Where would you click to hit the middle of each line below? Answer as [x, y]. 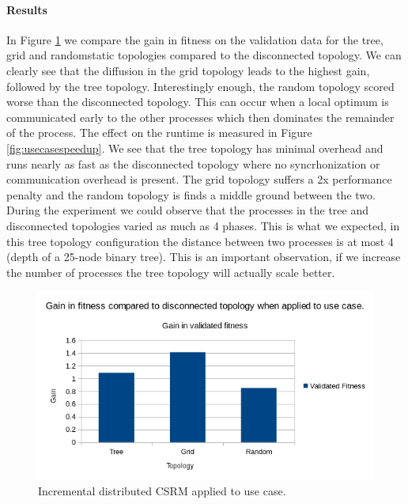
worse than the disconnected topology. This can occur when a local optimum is [198, 102]
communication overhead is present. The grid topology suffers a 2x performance [199, 179]
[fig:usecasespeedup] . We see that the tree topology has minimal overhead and [195, 148]
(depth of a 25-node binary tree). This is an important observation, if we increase [204, 257]
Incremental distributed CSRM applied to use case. [162, 491]
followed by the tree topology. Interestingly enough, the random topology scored [200, 86]
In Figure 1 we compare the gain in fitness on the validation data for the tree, [195, 39]
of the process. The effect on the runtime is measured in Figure [159, 133]
